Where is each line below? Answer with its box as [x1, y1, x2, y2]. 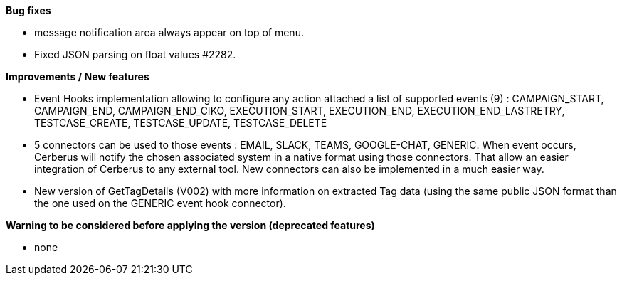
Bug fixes [6, 4, 51, 16]
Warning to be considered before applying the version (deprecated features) [6, 219, 375, 231]
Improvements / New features [6, 70, 149, 83]
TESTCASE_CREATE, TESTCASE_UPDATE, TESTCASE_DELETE [34, 117, 327, 129]
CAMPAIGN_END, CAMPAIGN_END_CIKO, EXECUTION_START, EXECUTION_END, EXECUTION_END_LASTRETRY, [34, 105, 565, 117]
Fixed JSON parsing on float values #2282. [34, 48, 236, 60]
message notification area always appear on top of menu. [34, 26, 304, 38]
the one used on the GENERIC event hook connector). [34, 197, 286, 209]
